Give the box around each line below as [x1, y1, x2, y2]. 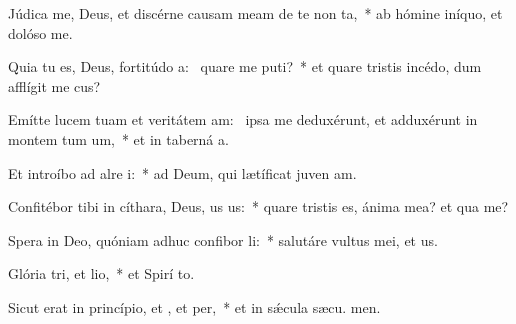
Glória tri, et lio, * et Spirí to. [8, 263, 195, 284]
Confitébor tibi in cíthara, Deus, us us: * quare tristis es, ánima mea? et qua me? [8, 196, 509, 217]
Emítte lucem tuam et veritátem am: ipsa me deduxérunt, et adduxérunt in [8, 109, 478, 130]
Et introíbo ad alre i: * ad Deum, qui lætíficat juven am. [8, 162, 357, 183]
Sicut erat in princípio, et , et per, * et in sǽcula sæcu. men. [8, 296, 381, 317]
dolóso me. [8, 22, 73, 43]
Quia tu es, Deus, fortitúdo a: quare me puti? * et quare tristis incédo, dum [8, 56, 482, 77]
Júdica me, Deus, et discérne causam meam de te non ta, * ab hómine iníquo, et [8, 3, 503, 23]
